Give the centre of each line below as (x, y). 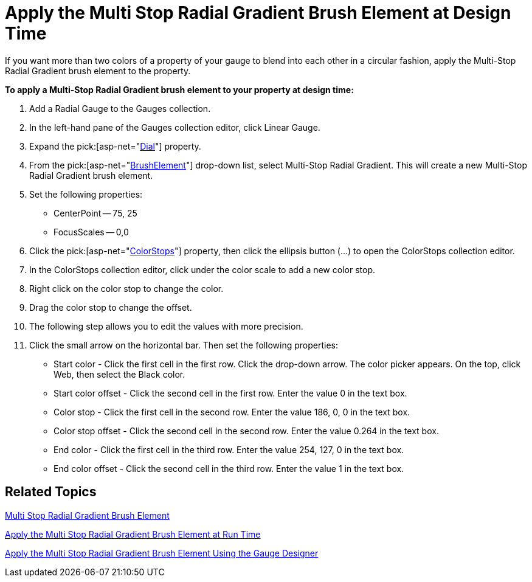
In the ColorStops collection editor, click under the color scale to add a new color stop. (202, 269)
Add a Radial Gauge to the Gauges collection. (120, 108)
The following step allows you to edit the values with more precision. (166, 326)
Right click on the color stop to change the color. (126, 288)
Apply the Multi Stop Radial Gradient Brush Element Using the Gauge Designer (162, 553)
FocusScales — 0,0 (91, 232)
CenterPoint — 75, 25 (95, 213)
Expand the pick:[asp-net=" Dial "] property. (115, 146)
